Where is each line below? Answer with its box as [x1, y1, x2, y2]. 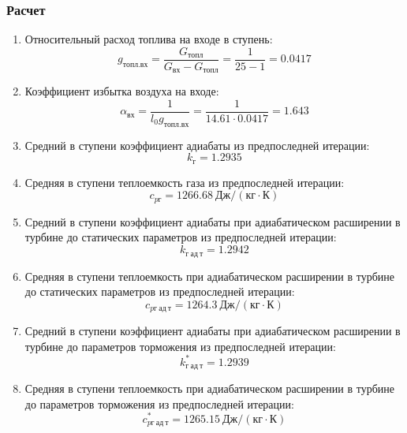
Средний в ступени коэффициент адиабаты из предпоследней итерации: [24, 136, 370, 153]
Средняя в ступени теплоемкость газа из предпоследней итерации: [24, 174, 345, 190]
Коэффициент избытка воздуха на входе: [24, 83, 219, 99]
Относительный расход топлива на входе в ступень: [24, 31, 273, 47]
